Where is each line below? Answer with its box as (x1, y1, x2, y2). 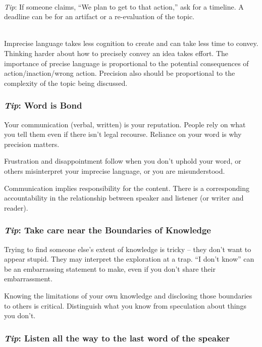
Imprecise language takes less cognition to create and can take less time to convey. (4, 38, 258, 48)
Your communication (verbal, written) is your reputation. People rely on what (4, 119, 246, 129)
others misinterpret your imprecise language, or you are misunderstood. (4, 165, 225, 176)
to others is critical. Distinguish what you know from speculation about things (4, 300, 246, 311)
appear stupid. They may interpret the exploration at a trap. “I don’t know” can (4, 254, 254, 264)
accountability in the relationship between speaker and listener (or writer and (4, 192, 244, 203)
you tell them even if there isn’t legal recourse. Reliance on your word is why (4, 129, 242, 139)
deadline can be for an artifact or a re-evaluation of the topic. (4, 11, 195, 22)
